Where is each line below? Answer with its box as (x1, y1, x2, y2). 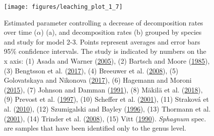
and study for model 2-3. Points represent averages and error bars (4, 36, 200, 46)
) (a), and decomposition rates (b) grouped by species (41, 27, 202, 37)
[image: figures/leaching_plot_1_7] (4, 3, 123, 10)
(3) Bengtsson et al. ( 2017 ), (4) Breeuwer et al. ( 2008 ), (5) (4, 65, 178, 75)
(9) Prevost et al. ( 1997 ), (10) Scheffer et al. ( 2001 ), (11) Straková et (4, 94, 209, 104)
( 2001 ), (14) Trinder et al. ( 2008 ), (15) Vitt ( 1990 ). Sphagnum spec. (4, 113, 206, 123)
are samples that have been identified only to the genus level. (4, 123, 186, 133)
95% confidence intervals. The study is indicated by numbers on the (4, 46, 206, 56)
